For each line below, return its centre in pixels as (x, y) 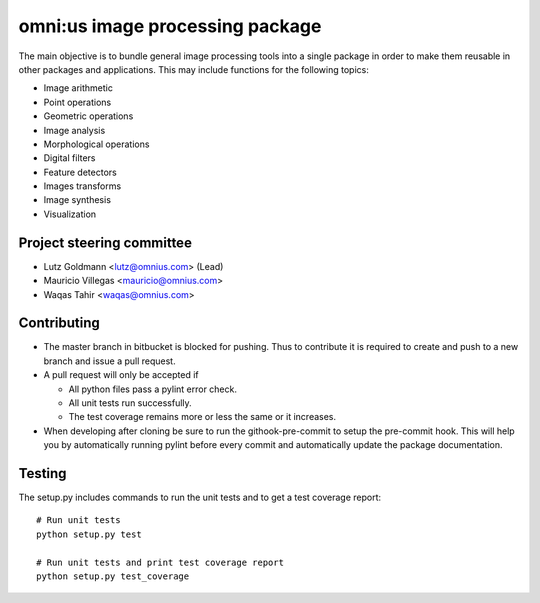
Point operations (77, 102)
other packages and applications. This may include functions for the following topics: (193, 69)
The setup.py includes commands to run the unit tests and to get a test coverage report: (200, 497)
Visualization (70, 214)
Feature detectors (80, 172)
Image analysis (74, 130)
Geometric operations (88, 116)
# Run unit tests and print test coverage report (160, 562)
